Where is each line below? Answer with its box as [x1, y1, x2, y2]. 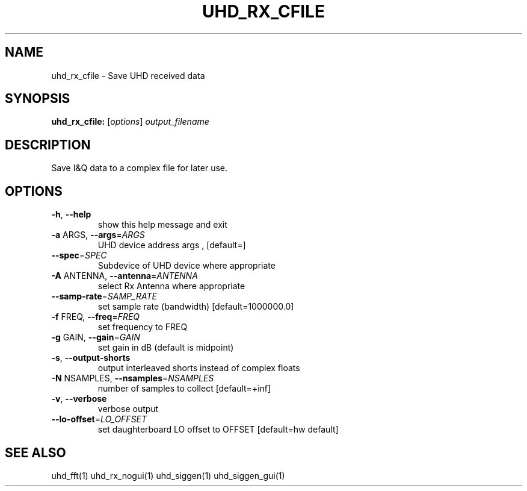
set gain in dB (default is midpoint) [97, 342, 234, 353]
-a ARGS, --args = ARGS [51, 230, 145, 240]
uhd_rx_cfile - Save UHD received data [51, 70, 205, 81]
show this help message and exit [97, 219, 227, 230]
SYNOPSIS [5, 91, 70, 107]
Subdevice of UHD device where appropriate [97, 260, 276, 271]
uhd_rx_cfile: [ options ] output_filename [51, 116, 209, 127]
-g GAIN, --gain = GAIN [51, 332, 140, 343]
